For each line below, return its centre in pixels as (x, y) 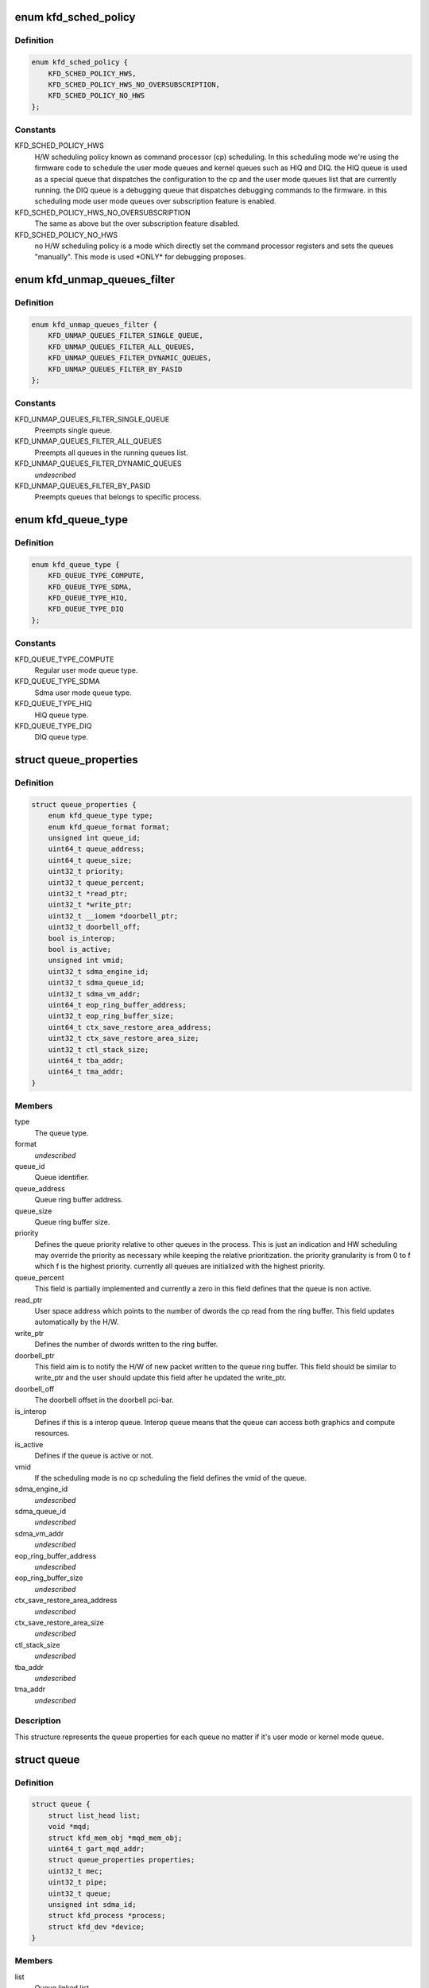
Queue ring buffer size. (72, 1221)
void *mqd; (69, 1827)
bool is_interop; (82, 938)
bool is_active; (79, 949)
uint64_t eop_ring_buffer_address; (117, 1005)
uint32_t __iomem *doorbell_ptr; (113, 916)
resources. (52, 1433)
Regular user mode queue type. (86, 670)
